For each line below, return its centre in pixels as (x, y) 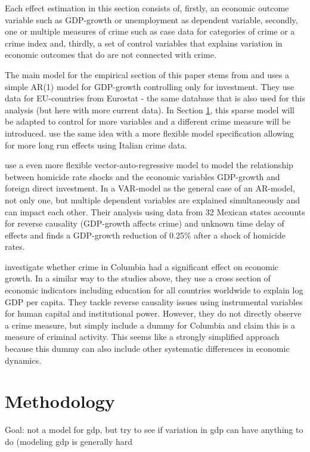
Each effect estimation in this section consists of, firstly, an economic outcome (147, 8)
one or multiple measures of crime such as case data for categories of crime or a (150, 31)
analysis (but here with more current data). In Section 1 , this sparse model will (150, 109)
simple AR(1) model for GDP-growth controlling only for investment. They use (150, 86)
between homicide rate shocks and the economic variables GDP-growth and (142, 176)
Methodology (60, 401)
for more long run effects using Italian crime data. (96, 145)
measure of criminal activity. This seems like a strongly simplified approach (142, 337)
